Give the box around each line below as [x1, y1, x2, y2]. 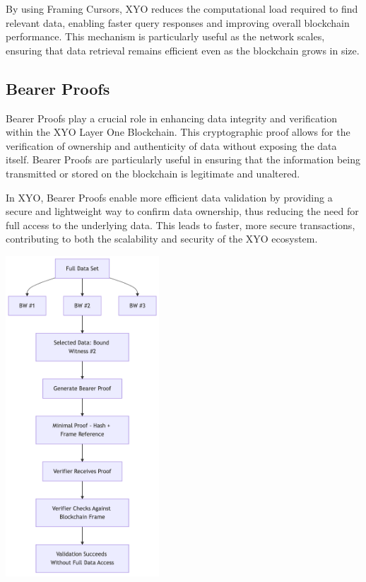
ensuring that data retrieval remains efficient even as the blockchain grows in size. [6, 42, 360, 57]
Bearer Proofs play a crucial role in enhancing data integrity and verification [6, 110, 337, 125]
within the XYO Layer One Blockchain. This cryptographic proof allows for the [6, 124, 350, 139]
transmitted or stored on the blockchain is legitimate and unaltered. [6, 165, 300, 180]
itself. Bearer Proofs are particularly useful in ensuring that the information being [6, 152, 360, 167]
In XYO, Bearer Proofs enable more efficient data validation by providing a [6, 190, 333, 204]
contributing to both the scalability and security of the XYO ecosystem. [6, 231, 318, 246]
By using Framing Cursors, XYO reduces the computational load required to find [6, 1, 358, 16]
